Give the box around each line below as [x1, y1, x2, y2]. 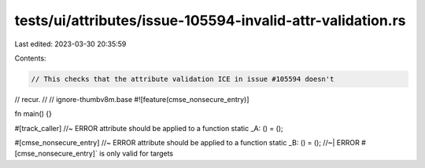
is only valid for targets [98, 149, 174, 159]
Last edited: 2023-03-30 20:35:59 [14, 39, 127, 49]
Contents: [14, 53, 46, 63]
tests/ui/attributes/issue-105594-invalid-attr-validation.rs [14, 12, 406, 29]
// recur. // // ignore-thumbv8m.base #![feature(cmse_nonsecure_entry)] [14, 94, 249, 104]
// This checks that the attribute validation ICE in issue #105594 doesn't [31, 75, 334, 83]
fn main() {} [14, 109, 53, 119]
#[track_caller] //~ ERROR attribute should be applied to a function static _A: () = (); [14, 123, 283, 133]
